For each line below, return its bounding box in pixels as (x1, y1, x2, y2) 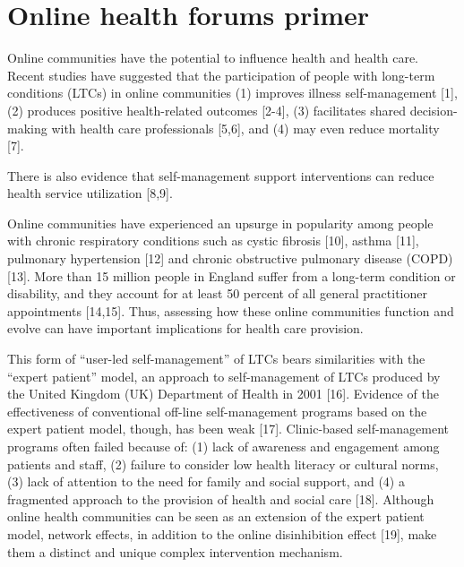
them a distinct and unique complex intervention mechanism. (7, 542, 343, 561)
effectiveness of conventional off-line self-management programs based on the (7, 401, 427, 420)
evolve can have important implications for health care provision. (7, 319, 364, 338)
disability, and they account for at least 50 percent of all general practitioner (7, 284, 427, 303)
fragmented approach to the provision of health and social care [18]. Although (7, 489, 434, 508)
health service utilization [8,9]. (7, 184, 173, 202)
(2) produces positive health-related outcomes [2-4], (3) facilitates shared (7, 100, 406, 119)
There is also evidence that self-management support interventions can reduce (7, 166, 434, 185)
